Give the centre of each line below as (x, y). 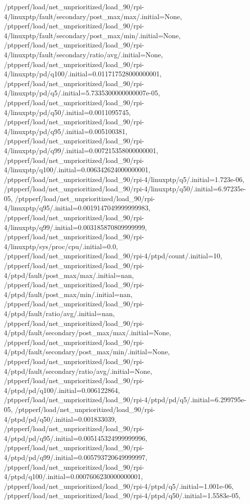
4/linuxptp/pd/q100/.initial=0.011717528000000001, (83, 74)
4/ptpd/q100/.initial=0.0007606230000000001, (73, 476)
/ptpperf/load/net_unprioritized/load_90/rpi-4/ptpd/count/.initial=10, (113, 256)
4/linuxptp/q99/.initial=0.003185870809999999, (76, 227)
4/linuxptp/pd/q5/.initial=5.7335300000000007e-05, (82, 93)
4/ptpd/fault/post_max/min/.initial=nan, (68, 294)
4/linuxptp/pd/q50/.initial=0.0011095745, (68, 112)
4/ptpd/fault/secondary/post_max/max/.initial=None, (88, 332)
